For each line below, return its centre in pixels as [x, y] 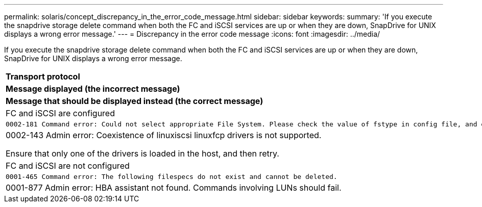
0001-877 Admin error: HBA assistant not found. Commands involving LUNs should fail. [174, 188]
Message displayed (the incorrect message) [93, 89]
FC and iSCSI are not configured [68, 166]
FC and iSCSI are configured [60, 113]
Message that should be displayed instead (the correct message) [135, 101]
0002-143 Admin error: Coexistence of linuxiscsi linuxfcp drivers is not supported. [164, 135]
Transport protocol [43, 76]
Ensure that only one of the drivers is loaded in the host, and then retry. [142, 153]
